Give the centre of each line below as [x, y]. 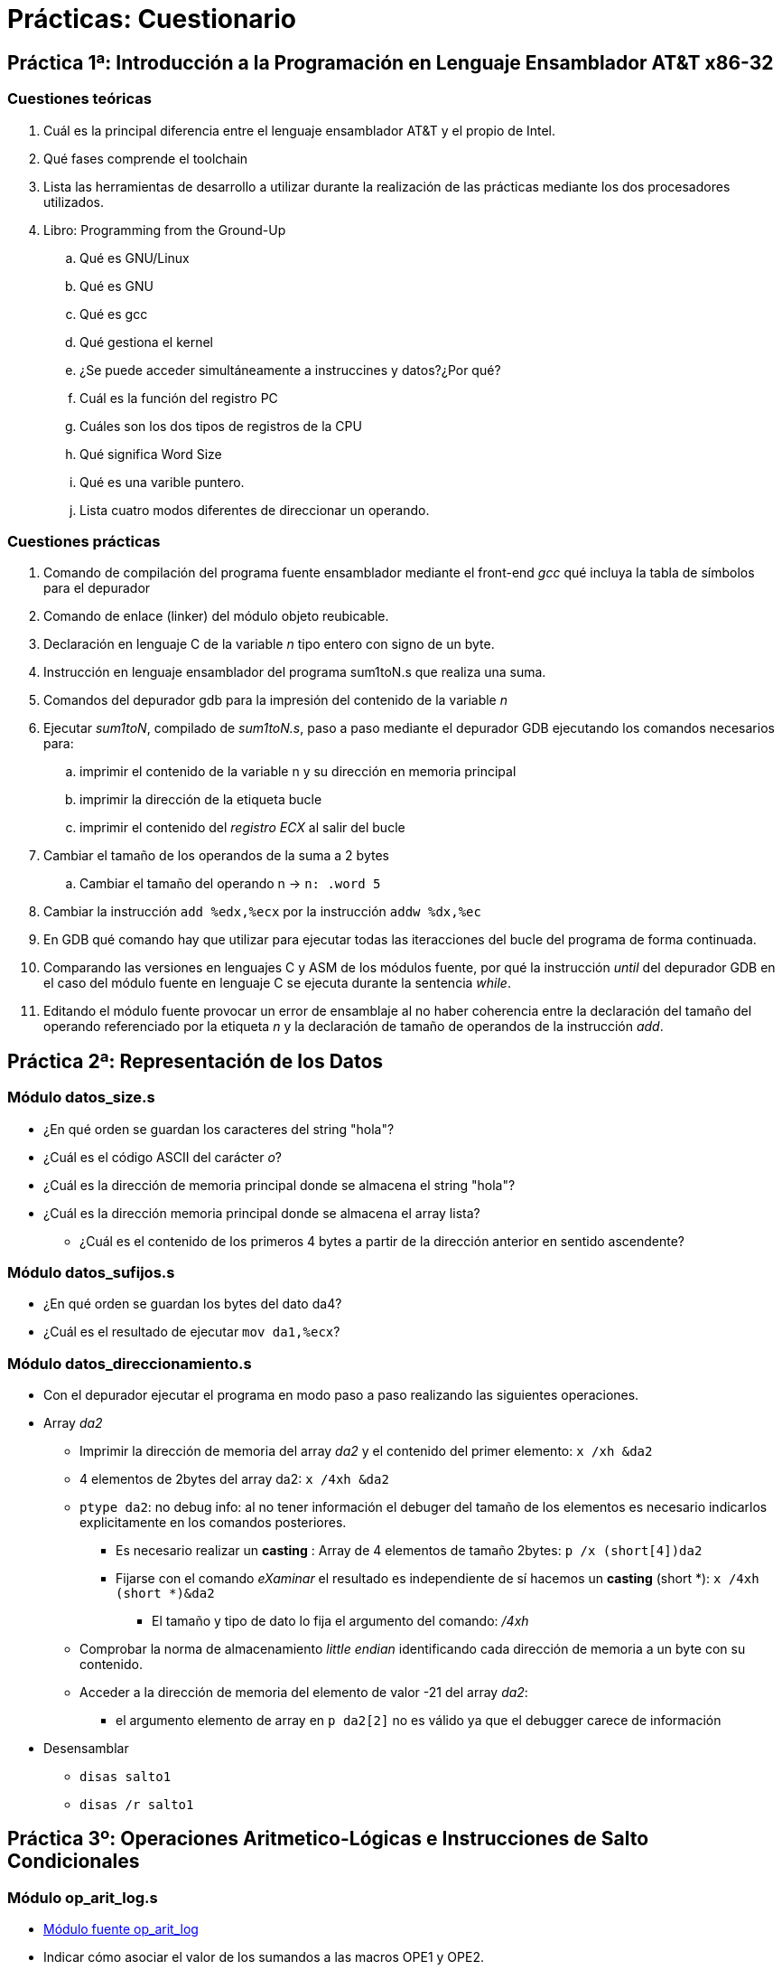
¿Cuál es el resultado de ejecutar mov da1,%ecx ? [192, 1332]
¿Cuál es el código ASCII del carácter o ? [163, 1157]
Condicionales [74, 1862]
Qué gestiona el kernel [146, 342]
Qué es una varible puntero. [162, 482]
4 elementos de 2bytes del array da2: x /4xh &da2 [234, 1479]
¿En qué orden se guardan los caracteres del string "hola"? [219, 1129]
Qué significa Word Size [151, 454]
